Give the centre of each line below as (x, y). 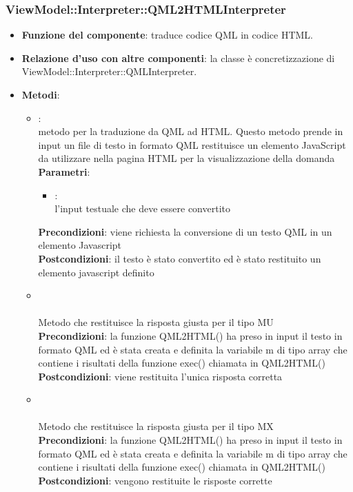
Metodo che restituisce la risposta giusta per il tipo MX (156, 426)
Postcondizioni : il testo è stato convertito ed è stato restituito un (180, 258)
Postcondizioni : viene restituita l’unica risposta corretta (160, 376)
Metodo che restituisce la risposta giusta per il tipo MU (156, 322)
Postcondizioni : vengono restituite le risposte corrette (155, 480)
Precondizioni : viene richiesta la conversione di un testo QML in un (185, 231)
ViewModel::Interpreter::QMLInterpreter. (109, 71)
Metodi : (41, 94)
